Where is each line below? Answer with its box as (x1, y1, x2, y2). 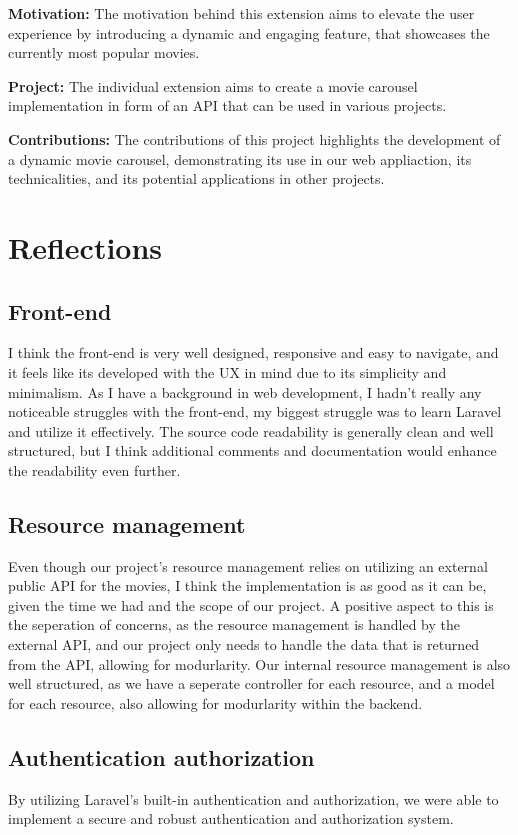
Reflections (8, 226, 163, 267)
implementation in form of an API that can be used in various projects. (8, 95, 447, 116)
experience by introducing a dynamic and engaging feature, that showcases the (8, 22, 490, 43)
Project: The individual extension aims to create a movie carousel (8, 75, 418, 96)
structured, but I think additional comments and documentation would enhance (8, 440, 497, 461)
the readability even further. (8, 459, 181, 480)
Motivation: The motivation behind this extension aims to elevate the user (8, 3, 475, 23)
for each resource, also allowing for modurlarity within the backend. (8, 692, 423, 713)
